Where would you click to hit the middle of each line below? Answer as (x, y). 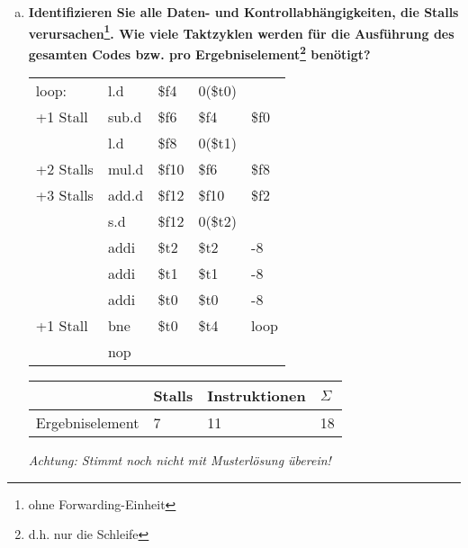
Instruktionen (256, 396)
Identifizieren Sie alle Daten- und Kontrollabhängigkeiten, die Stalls (243, 12)
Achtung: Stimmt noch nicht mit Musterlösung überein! (180, 460)
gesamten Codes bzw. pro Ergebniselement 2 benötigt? (199, 52)
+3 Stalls (64, 195)
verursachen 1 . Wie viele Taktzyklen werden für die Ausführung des (241, 31)
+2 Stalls (64, 169)
